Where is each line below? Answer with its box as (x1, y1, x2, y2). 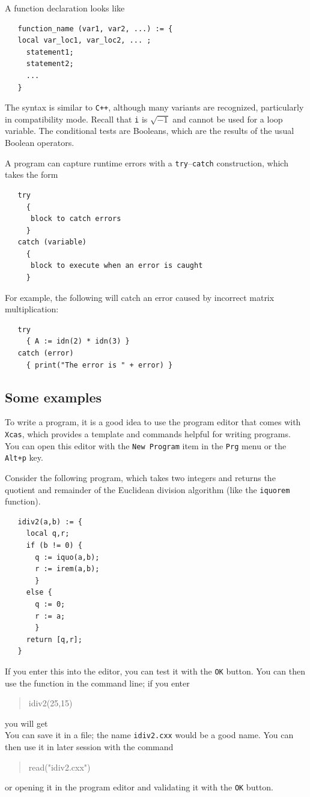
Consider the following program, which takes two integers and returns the (5, 471, 276, 483)
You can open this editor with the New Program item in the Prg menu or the (5, 439, 287, 452)
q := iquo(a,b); (35, 553, 100, 562)
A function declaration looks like (5, 2, 125, 14)
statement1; (26, 47, 74, 56)
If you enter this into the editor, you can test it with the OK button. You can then (5, 664, 305, 677)
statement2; (26, 59, 74, 68)
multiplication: (5, 303, 59, 315)
